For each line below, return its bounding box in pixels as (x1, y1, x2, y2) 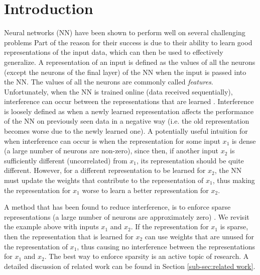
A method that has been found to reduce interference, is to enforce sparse (4, 202, 231, 212)
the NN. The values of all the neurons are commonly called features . (4, 76, 213, 87)
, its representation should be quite (137, 155, 244, 165)
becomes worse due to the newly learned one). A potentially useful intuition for (4, 126, 248, 136)
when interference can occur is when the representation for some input (4, 135, 220, 146)
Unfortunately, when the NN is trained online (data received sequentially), (4, 86, 233, 97)
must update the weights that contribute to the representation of (4, 175, 204, 186)
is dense (231, 135, 256, 146)
